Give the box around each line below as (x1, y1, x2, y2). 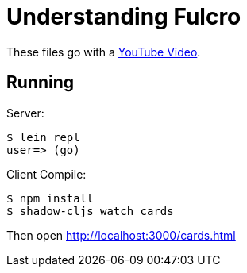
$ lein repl (6, 130, 80, 144)
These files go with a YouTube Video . (6, 44, 201, 59)
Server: (6, 106, 44, 120)
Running (6, 72, 75, 93)
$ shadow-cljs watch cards (6, 204, 174, 217)
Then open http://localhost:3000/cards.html (6, 228, 236, 242)
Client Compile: (6, 167, 87, 181)
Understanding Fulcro (6, 3, 241, 30)
